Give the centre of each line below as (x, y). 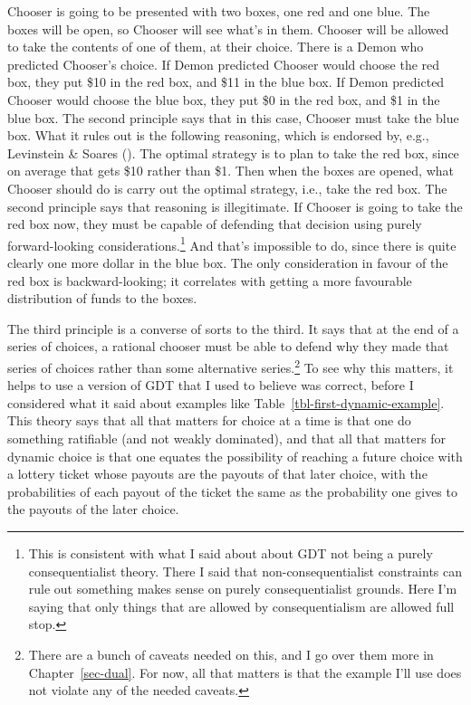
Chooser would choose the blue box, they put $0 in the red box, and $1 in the (224, 99)
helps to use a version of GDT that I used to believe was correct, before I (211, 385)
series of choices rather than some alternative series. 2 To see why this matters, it (231, 366)
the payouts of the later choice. (93, 509)
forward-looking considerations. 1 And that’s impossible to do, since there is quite (232, 243)
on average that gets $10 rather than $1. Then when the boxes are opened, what (231, 171)
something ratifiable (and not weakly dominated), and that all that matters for (227, 438)
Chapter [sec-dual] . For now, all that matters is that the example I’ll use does (245, 672)
